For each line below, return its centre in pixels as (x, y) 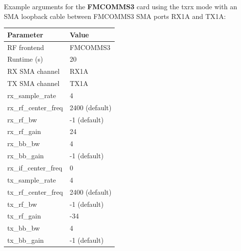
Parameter (25, 34)
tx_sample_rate (32, 179)
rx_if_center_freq (35, 167)
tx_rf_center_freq (35, 192)
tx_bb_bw (24, 228)
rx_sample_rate (32, 95)
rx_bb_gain (26, 156)
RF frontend (26, 47)
